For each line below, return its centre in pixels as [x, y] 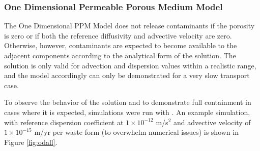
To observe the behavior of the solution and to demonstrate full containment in [128, 102]
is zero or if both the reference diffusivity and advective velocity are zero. [118, 35]
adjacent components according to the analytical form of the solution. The [120, 55]
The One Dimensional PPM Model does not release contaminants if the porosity [129, 26]
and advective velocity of [212, 122]
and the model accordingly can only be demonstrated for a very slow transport [127, 75]
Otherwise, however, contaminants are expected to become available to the [121, 45]
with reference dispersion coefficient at [64, 122]
